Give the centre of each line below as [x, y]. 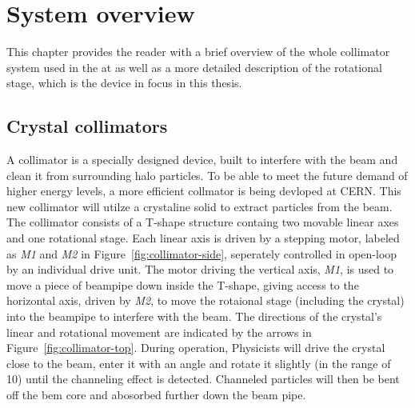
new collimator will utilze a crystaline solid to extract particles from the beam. [200, 206]
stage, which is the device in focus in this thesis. [124, 83]
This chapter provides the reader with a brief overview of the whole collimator [198, 52]
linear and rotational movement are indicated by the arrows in [159, 332]
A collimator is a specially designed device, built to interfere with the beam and [202, 160]
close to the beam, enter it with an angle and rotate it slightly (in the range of [199, 363]
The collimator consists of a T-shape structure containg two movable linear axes [203, 222]
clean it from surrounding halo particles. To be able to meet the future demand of [207, 175]
